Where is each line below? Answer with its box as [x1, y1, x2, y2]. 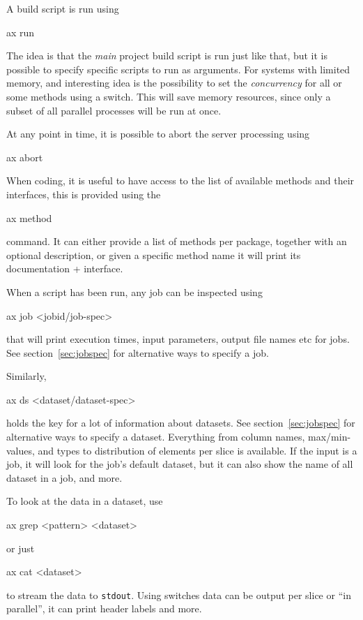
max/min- [308, 429, 351, 444]
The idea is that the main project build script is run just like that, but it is [6, 48, 328, 63]
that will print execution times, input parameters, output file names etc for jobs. [6, 332, 350, 346]
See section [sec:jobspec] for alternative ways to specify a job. [6, 345, 269, 360]
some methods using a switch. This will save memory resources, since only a [6, 89, 331, 103]
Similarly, [6, 369, 47, 383]
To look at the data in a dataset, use [6, 494, 163, 508]
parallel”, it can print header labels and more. [6, 601, 202, 616]
